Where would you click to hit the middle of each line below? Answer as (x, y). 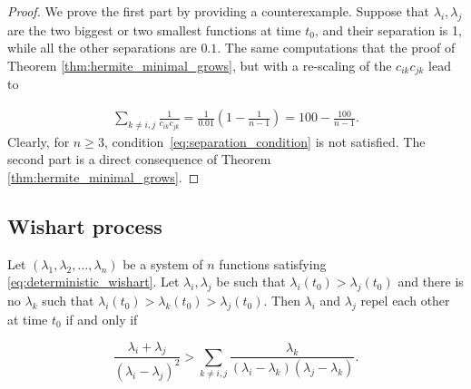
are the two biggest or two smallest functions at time (154, 29)
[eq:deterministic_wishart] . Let (93, 282)
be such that (251, 282)
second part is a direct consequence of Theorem (139, 159)
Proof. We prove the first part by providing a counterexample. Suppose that (219, 11)
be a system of (163, 263)
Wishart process (85, 226)
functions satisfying (273, 263)
